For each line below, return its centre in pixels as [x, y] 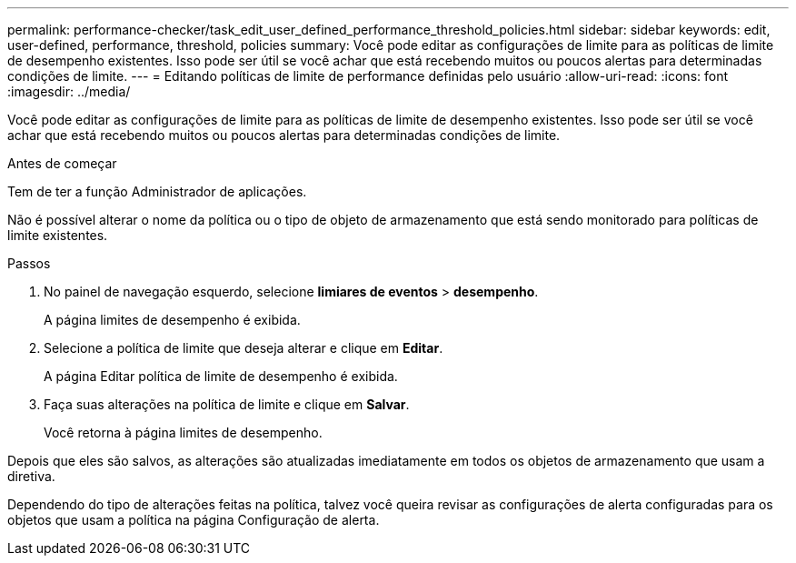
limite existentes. [58, 235]
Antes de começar [62, 163]
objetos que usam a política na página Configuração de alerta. [194, 520]
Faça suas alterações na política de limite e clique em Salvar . [227, 404]
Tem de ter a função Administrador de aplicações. [157, 191]
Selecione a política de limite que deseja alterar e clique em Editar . [244, 348]
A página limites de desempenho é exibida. [172, 320]
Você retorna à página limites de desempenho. [183, 432]
